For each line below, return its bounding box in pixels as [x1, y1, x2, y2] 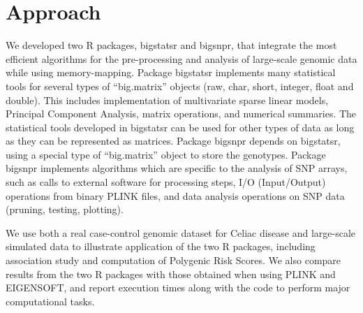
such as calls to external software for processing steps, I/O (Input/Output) [6, 175, 326, 189]
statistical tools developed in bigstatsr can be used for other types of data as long [6, 119, 355, 134]
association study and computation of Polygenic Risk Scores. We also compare [6, 253, 341, 268]
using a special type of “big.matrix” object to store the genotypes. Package [6, 147, 326, 161]
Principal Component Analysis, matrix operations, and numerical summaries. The [6, 106, 357, 121]
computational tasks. [6, 293, 95, 308]
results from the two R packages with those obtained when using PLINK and [6, 266, 336, 281]
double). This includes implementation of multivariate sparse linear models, [6, 92, 329, 107]
